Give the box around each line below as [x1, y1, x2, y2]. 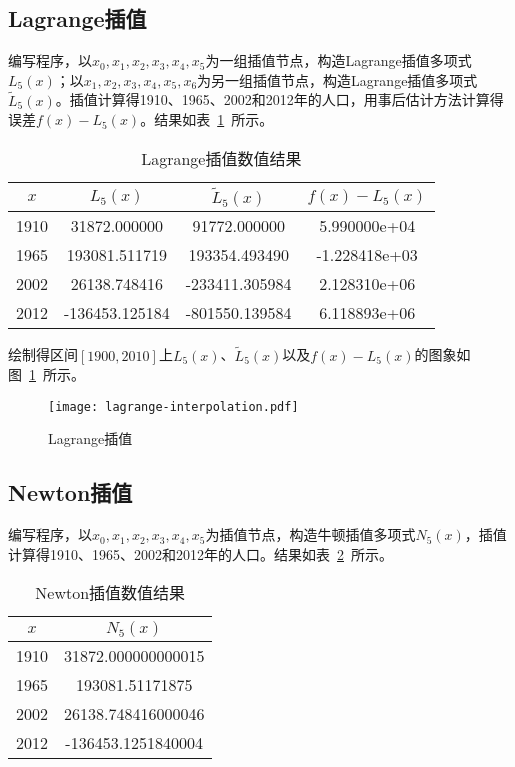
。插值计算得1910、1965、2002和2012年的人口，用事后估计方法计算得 [55, 89, 504, 110]
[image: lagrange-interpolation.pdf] [48, 399, 299, 414]
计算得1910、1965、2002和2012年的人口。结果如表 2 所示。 [8, 543, 393, 564]
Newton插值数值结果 [35, 581, 186, 605]
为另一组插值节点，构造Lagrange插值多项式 [197, 69, 478, 90]
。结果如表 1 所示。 [140, 109, 274, 130]
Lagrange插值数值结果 [141, 146, 302, 170]
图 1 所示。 [8, 364, 85, 385]
